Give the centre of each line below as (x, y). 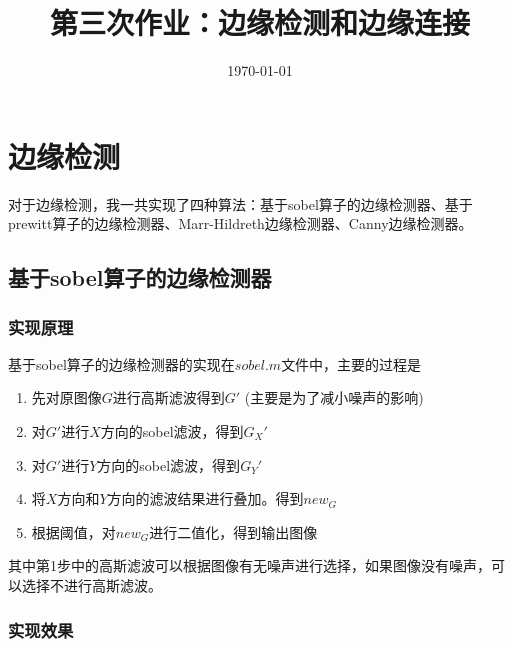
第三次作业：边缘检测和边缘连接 (259, 22)
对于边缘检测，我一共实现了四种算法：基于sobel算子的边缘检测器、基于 (240, 203)
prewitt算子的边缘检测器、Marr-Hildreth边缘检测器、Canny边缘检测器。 (240, 223)
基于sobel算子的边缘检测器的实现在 (121, 363)
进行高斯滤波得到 (168, 397)
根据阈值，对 (73, 531)
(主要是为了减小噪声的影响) (334, 397)
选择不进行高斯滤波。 (91, 585)
